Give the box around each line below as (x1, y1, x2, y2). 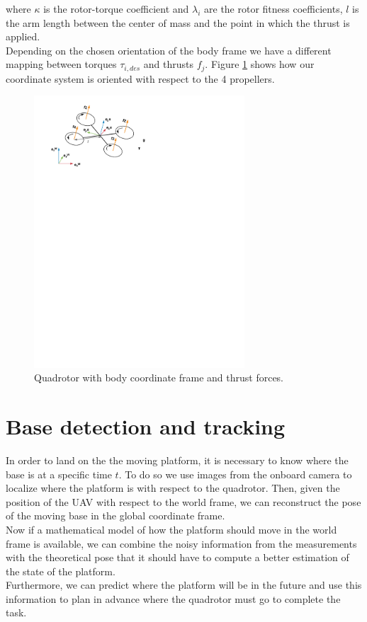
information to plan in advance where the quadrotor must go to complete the (6, 591, 341, 606)
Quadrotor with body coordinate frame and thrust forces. (34, 370, 284, 385)
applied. (6, 29, 40, 44)
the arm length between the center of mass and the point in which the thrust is (6, 15, 350, 30)
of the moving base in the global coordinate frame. (6, 508, 225, 523)
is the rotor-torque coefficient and (43, 1, 189, 16)
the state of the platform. (6, 563, 115, 578)
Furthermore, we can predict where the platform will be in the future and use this (6, 577, 362, 592)
